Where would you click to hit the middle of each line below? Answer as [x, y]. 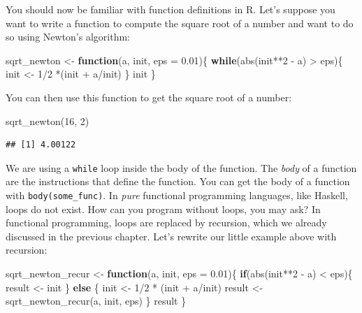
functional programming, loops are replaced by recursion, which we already [166, 223]
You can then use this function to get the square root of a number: [149, 97]
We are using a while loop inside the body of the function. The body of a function [181, 167]
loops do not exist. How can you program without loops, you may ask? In [163, 209]
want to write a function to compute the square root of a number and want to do [180, 23]
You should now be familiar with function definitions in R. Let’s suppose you [171, 9]
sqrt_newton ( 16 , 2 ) [48, 121]
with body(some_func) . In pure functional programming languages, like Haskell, [177, 195]
